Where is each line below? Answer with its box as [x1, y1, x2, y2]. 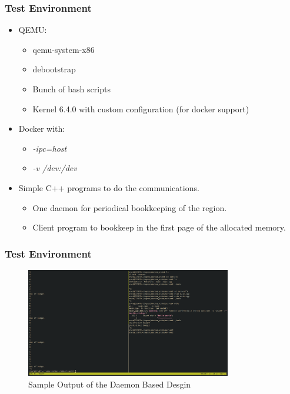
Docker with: [18, 122, 65, 135]
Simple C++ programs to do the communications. [18, 181, 199, 193]
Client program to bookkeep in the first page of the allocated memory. [32, 221, 286, 233]
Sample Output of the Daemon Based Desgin [28, 378, 191, 390]
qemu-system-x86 [32, 43, 95, 55]
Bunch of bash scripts [32, 83, 111, 95]
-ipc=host [32, 142, 67, 154]
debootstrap [32, 63, 76, 75]
